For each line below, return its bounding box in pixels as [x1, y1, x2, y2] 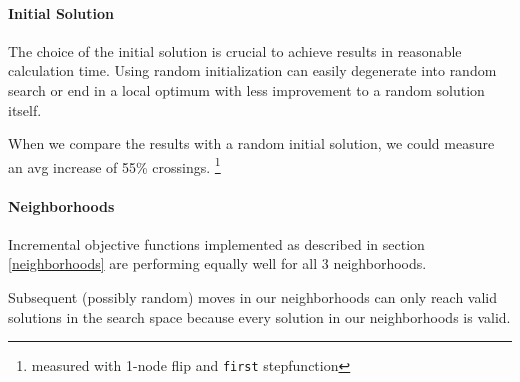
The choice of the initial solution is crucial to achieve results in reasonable [8, 40, 462, 61]
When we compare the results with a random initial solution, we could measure [8, 133, 495, 154]
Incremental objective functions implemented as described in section [8, 233, 425, 254]
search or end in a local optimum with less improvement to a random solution [8, 79, 485, 100]
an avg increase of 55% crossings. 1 [8, 153, 221, 177]
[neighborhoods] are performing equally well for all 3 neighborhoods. [8, 253, 427, 274]
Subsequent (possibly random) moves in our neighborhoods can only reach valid [8, 287, 498, 307]
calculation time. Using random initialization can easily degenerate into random [8, 60, 497, 81]
